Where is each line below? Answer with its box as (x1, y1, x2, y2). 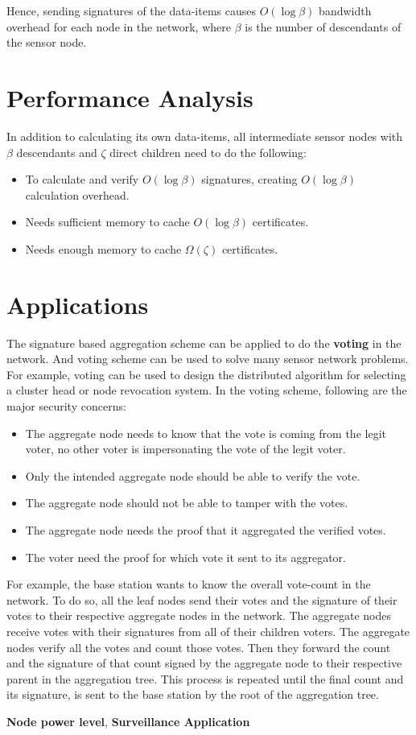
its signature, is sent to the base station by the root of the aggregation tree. (6, 686, 379, 703)
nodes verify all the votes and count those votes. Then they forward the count (6, 638, 391, 655)
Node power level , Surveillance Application (6, 712, 250, 729)
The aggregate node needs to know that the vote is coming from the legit (25, 424, 386, 441)
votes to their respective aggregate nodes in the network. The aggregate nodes (6, 607, 392, 624)
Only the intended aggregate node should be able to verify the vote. (25, 467, 360, 484)
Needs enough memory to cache (25, 240, 182, 257)
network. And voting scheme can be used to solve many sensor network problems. (6, 350, 409, 367)
